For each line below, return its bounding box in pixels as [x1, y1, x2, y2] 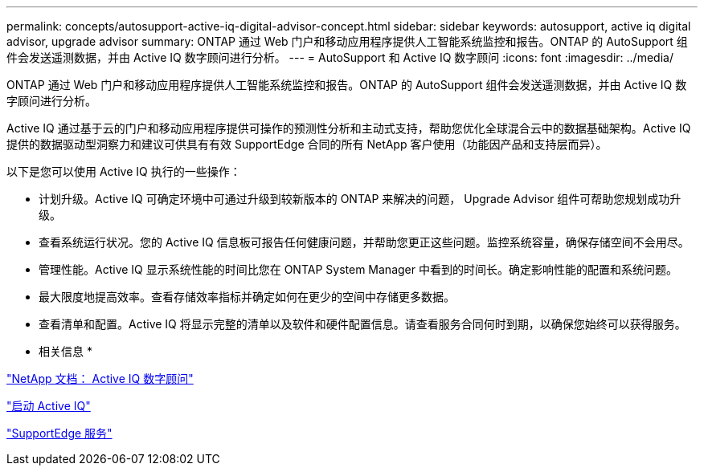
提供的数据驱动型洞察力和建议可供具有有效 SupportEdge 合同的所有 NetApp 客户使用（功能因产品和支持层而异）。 [6, 137, 608, 151]
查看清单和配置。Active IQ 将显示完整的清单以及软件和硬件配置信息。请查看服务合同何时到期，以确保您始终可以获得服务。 [39, 317, 686, 331]
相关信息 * [39, 344, 92, 358]
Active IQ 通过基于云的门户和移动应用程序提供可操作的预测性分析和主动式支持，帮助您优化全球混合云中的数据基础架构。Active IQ [6, 121, 691, 135]
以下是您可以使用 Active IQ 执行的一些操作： [6, 165, 241, 178]
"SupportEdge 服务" [6, 426, 113, 440]
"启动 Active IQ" [6, 399, 91, 413]
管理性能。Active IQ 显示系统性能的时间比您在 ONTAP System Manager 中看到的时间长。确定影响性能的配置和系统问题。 [39, 262, 677, 276]
